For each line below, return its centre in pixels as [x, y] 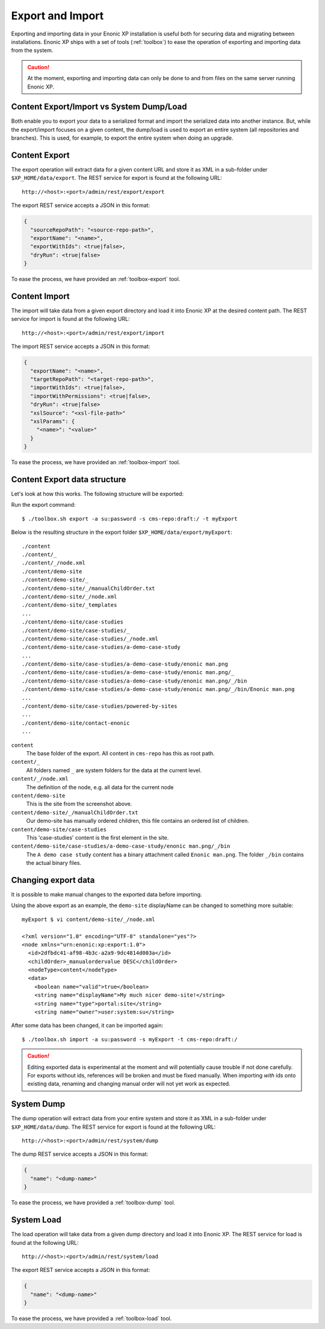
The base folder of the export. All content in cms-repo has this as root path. [120, 753]
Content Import [41, 296]
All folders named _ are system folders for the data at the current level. [114, 770]
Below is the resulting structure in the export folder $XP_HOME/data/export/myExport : [122, 532]
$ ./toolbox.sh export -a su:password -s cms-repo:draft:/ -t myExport [130, 519]
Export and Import [57, 16]
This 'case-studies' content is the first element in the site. [97, 837]
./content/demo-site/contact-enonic [76, 723]
